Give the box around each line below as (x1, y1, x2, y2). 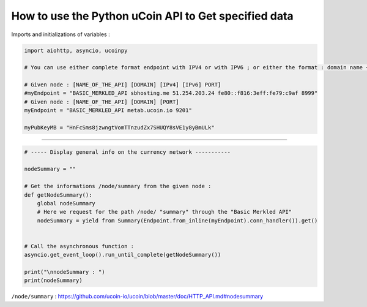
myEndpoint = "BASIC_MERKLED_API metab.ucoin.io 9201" (24, 107, 192, 114)
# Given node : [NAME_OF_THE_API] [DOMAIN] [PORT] (24, 98, 180, 105)
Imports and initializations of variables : (11, 31, 110, 38)
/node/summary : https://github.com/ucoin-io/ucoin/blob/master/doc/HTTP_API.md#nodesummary (11, 293, 264, 300)
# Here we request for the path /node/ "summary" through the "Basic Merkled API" (37, 208, 292, 216)
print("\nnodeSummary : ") (24, 268, 105, 276)
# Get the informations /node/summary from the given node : (24, 183, 212, 190)
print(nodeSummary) (24, 277, 83, 284)
